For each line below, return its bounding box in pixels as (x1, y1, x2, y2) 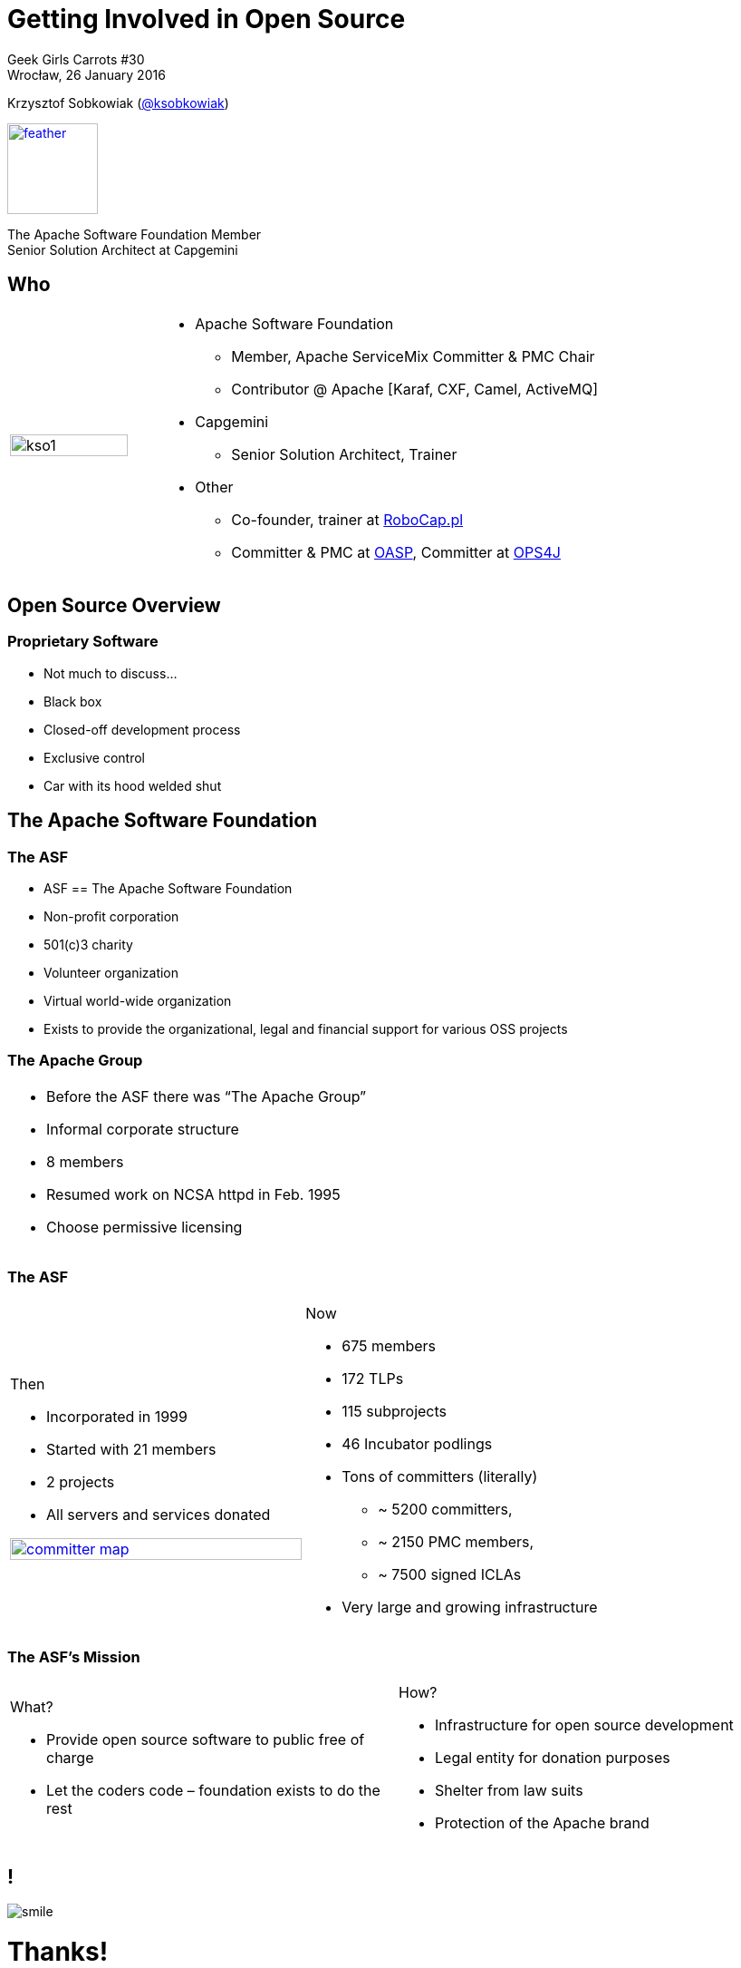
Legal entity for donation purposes (435, 1749, 670, 1768)
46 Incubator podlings (342, 1434, 493, 1453)
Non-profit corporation (43, 909, 179, 925)
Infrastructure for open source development (435, 1716, 734, 1735)
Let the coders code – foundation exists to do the (46, 1781, 380, 1800)
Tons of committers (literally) (342, 1466, 538, 1486)
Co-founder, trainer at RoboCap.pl (231, 510, 464, 529)
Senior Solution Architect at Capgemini (7, 241, 238, 258)
